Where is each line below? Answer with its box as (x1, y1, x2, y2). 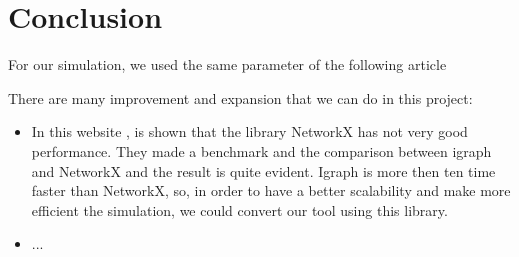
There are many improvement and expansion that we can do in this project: (8, 87, 473, 108)
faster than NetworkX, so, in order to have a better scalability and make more (31, 180, 511, 201)
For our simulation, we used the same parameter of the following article (8, 54, 447, 75)
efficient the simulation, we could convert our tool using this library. (31, 199, 448, 220)
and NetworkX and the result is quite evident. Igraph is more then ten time (31, 160, 496, 181)
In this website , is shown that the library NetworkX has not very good (31, 121, 468, 142)
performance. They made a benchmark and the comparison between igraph (31, 140, 492, 161)
